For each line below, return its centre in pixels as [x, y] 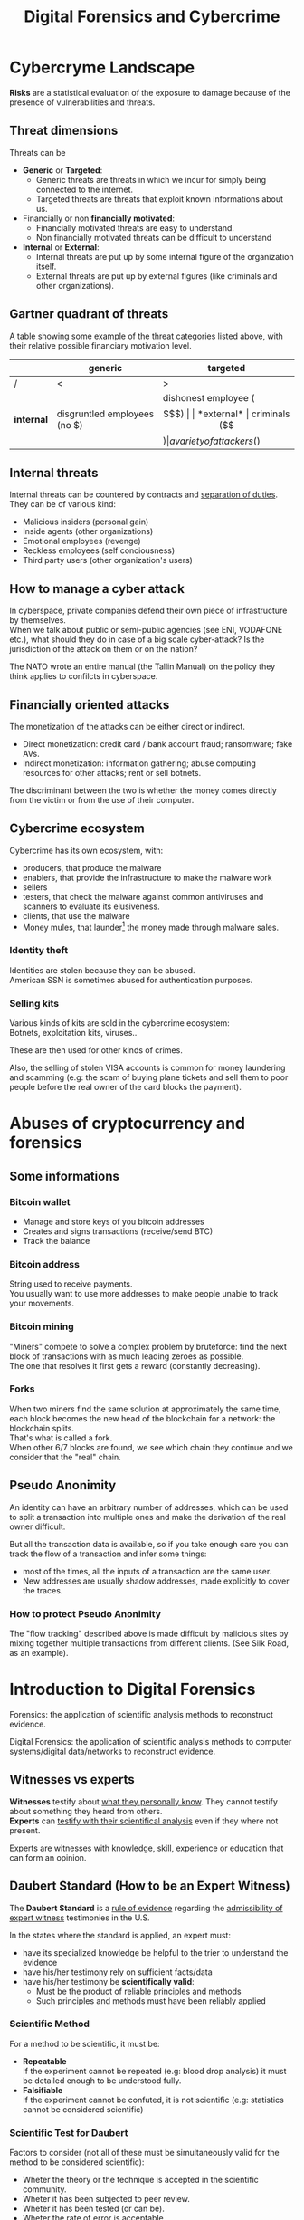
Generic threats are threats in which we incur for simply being [151, 179]
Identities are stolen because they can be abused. [102, 970]
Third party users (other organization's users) [107, 560]
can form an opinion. [48, 1857]
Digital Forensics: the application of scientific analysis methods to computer [151, 1741]
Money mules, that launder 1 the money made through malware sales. [150, 926]
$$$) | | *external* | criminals [226, 414]
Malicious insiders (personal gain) [85, 522]
